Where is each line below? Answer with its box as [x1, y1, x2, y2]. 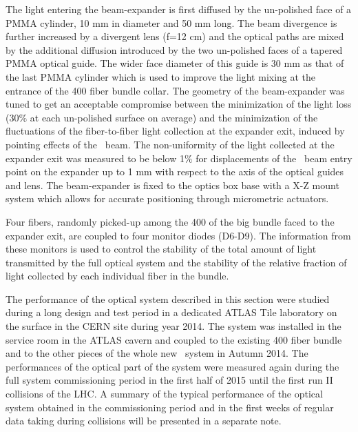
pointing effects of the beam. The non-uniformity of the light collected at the [6, 137, 335, 151]
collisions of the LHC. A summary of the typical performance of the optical [6, 386, 323, 401]
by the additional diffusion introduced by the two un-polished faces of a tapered [6, 42, 343, 57]
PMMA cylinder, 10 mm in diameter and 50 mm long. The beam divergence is [6, 15, 337, 30]
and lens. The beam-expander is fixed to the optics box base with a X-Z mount [6, 177, 339, 192]
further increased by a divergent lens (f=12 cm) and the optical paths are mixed [6, 29, 344, 43]
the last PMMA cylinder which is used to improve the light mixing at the [6, 69, 316, 84]
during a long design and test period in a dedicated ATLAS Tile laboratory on [6, 305, 337, 320]
